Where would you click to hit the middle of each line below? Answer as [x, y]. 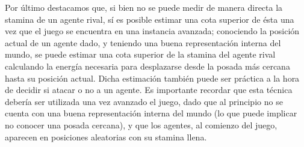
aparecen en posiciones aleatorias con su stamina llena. [106, 136]
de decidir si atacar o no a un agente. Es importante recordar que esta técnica [149, 90]
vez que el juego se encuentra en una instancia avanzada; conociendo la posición [152, 31]
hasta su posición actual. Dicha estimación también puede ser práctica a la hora [152, 78]
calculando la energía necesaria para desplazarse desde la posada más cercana [147, 66]
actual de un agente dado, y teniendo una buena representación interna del [143, 42]
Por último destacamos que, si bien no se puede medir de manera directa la [144, 7]
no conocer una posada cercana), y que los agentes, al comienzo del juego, [141, 124]
